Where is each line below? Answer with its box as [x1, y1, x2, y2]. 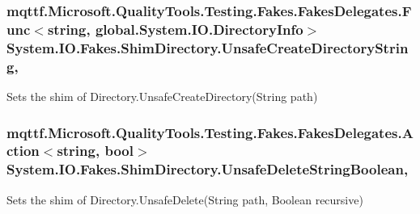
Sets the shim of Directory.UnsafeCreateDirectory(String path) [6, 87, 318, 104]
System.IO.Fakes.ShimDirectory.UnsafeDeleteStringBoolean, [6, 159, 409, 179]
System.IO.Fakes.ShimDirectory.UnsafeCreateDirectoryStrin [6, 37, 409, 57]
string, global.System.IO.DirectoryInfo [47, 19, 303, 39]
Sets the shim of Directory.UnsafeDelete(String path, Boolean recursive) [6, 191, 363, 208]
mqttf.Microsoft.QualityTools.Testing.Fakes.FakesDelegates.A [6, 122, 414, 142]
